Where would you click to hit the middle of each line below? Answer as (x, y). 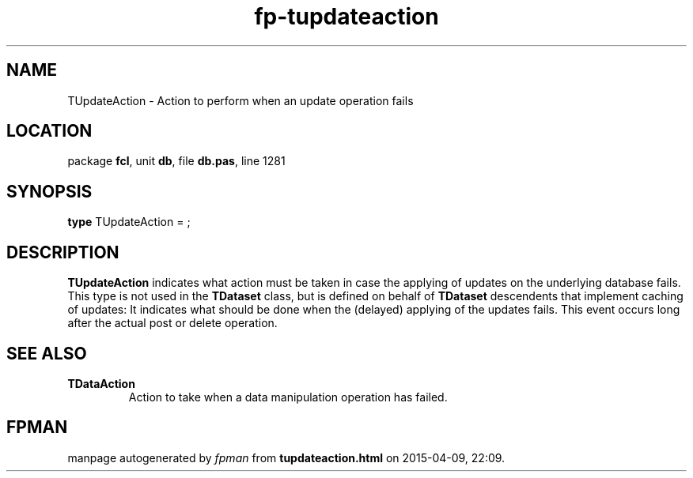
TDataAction (101, 383)
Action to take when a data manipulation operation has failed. (288, 397)
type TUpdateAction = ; (129, 222)
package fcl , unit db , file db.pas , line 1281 (176, 161)
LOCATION (49, 131)
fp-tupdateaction (346, 17)
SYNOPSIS (49, 191)
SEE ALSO (47, 353)
